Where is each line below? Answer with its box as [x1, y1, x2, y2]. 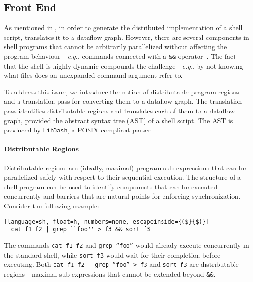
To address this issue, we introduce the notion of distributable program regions [4, 86, 239, 96]
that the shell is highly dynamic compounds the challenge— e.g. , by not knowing [4, 60, 243, 71]
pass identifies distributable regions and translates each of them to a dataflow [4, 106, 235, 116]
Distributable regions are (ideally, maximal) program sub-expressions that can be [4, 162, 246, 172]
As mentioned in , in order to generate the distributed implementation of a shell [4, 22, 243, 33]
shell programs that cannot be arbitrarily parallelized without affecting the [4, 41, 227, 52]
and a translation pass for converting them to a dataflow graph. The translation [4, 96, 242, 106]
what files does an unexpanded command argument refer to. [4, 70, 183, 80]
